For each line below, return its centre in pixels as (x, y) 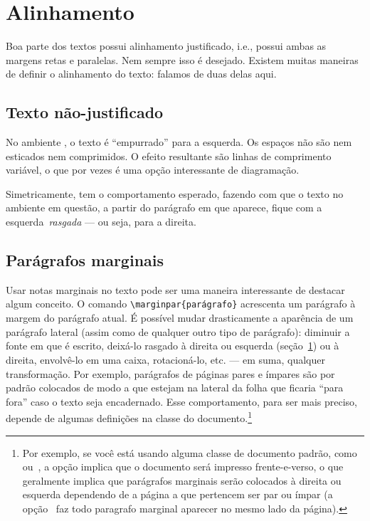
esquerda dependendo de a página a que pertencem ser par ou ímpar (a (178, 494)
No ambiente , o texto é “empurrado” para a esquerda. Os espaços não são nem (179, 142)
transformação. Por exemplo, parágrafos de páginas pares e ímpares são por (170, 373)
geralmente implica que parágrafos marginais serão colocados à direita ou (182, 480)
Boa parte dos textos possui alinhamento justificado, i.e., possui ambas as (166, 46)
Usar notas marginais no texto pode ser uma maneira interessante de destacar (175, 289)
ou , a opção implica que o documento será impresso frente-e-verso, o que (183, 467)
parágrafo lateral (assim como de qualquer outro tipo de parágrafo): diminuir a (178, 331)
